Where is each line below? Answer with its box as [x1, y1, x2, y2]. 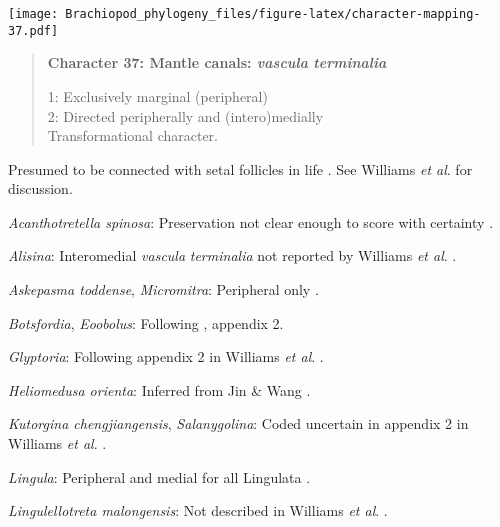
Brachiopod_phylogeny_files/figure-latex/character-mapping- [65, 7, 481, 21]
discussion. [8, 178, 73, 199]
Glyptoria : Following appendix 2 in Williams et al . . [8, 346, 324, 367]
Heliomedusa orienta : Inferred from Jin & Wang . [8, 379, 311, 400]
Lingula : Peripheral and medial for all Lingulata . [8, 466, 311, 487]
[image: [8, 7, 59, 21]
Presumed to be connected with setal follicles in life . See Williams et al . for [8, 158, 473, 179]
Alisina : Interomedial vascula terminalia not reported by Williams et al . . [8, 245, 457, 266]
